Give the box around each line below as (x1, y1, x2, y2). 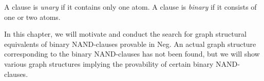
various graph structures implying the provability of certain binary (4, 58, 214, 69)
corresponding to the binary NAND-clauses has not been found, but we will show (4, 48, 260, 59)
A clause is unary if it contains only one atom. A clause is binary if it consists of (4, 2, 257, 12)
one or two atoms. (4, 11, 61, 22)
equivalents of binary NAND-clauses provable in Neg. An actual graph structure (4, 38, 256, 49)
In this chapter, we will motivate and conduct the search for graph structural (4, 29, 247, 39)
